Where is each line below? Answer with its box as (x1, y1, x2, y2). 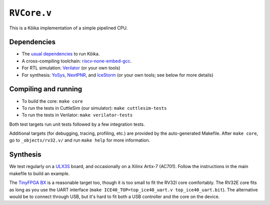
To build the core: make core (21, 98, 83, 104)
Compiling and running (9, 85, 82, 93)
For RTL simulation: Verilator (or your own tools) (21, 65, 120, 71)
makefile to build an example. (9, 170, 70, 177)
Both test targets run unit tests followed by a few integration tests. (9, 121, 145, 127)
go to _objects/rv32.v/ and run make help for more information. (9, 137, 150, 143)
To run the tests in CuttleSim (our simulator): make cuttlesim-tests (21, 105, 167, 111)
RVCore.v (9, 7, 52, 18)
